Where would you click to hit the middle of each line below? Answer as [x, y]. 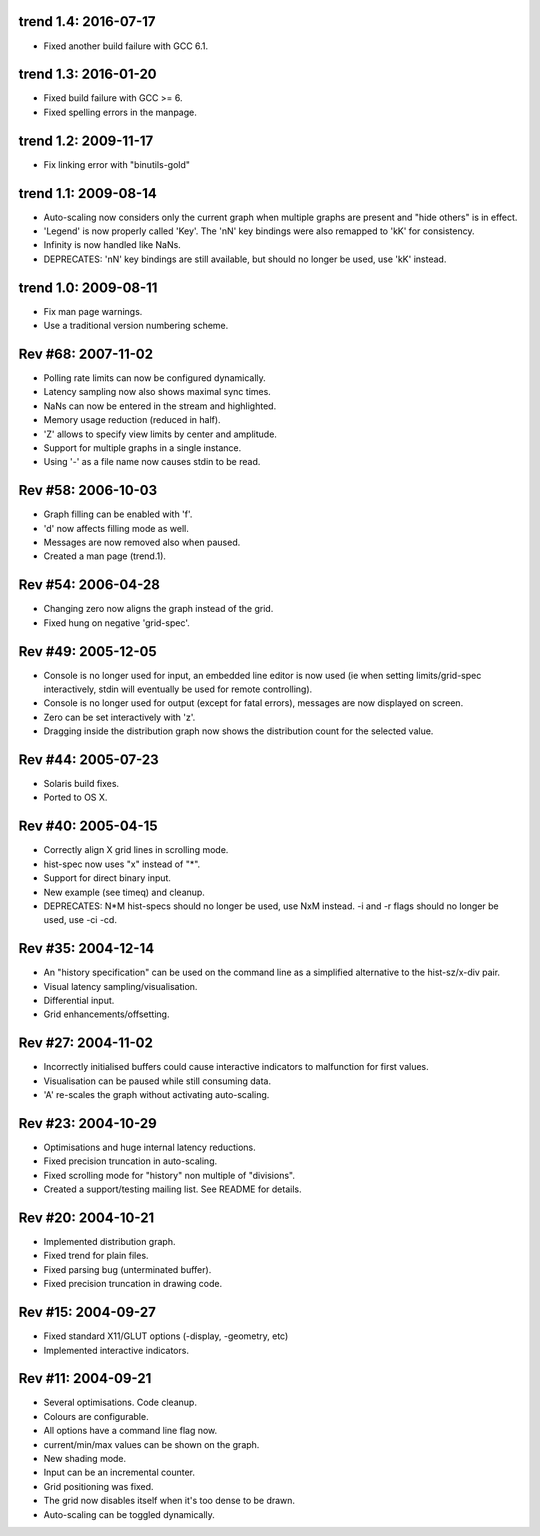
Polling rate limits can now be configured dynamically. [155, 378]
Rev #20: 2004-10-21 [86, 1218]
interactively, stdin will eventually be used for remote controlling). [178, 689]
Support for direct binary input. [107, 878]
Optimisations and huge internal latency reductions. [149, 1147]
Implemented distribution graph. [109, 1242]
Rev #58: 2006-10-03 [88, 490]
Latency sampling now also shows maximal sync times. [157, 392]
